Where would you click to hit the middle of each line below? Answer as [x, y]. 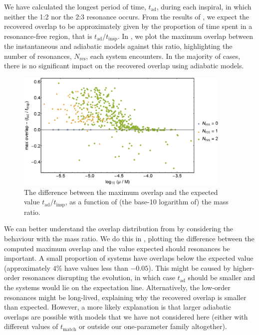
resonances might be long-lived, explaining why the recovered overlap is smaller [125, 297]
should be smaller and [221, 277]
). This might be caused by [190, 267]
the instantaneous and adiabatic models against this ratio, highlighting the [118, 46]
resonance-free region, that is [48, 36]
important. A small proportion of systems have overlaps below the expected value [129, 258]
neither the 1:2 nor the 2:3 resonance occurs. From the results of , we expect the [127, 16]
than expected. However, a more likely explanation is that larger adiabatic [118, 307]
